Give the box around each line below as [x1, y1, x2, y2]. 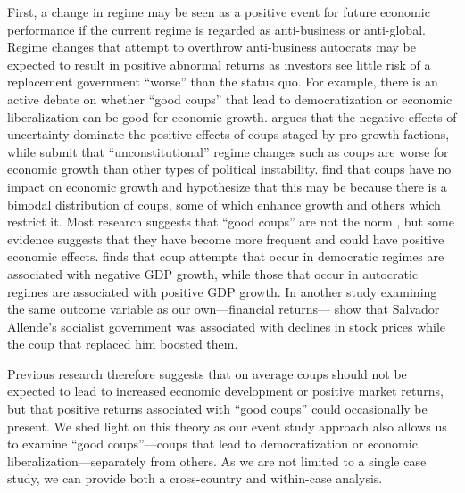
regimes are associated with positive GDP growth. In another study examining [7, 282, 437, 300]
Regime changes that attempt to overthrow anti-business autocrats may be [7, 37, 416, 56]
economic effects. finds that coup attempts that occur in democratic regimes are [7, 247, 444, 266]
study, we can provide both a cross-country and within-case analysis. [7, 469, 383, 488]
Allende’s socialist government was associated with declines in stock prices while [7, 316, 446, 335]
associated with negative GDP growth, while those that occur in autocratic [7, 264, 419, 283]
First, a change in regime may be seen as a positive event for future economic [7, 3, 430, 21]
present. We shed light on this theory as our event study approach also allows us [7, 416, 447, 435]
